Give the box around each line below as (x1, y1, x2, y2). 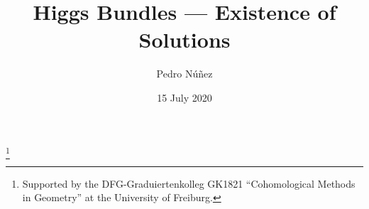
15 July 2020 (157, 90, 212, 104)
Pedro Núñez (156, 66, 213, 81)
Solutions (138, 25, 231, 54)
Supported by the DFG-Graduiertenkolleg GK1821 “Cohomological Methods (22, 176, 356, 191)
